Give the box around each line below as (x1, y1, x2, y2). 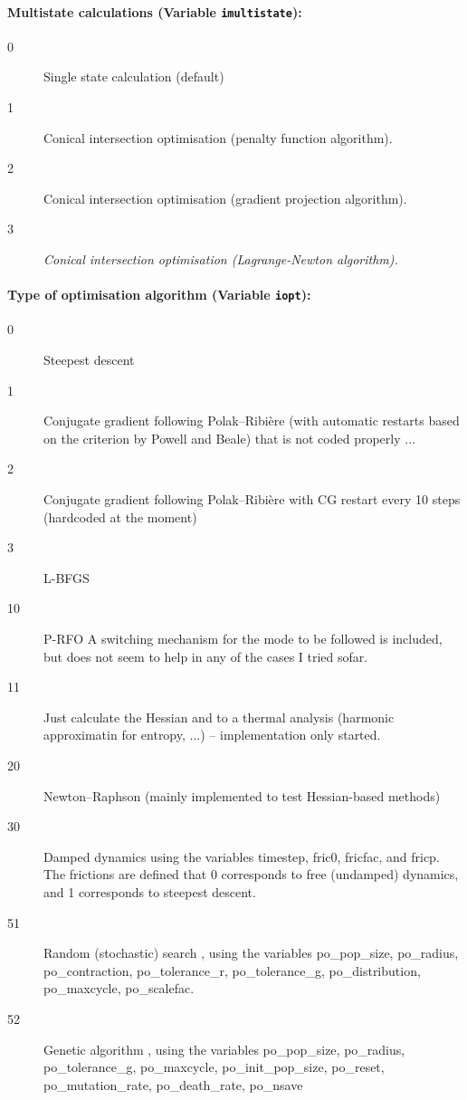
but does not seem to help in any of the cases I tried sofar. (43, 646, 368, 665)
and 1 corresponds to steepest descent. (43, 882, 256, 901)
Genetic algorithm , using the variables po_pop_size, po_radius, (43, 1039, 405, 1058)
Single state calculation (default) (43, 67, 224, 86)
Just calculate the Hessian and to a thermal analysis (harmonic (43, 707, 395, 726)
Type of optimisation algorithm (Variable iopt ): (7, 285, 311, 304)
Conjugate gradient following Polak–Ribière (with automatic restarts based (43, 411, 460, 430)
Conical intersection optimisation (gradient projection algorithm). (43, 188, 407, 207)
